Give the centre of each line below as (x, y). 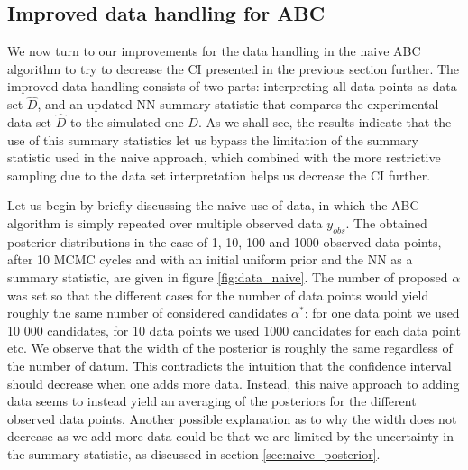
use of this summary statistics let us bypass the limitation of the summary (213, 139)
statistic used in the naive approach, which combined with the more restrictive (224, 157)
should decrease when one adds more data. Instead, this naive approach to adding (234, 383)
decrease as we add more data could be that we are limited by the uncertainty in (230, 436)
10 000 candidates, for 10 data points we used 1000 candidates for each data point (234, 330)
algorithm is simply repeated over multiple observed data (165, 222)
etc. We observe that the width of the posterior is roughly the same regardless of (230, 348)
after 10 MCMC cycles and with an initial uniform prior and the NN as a (210, 259)
